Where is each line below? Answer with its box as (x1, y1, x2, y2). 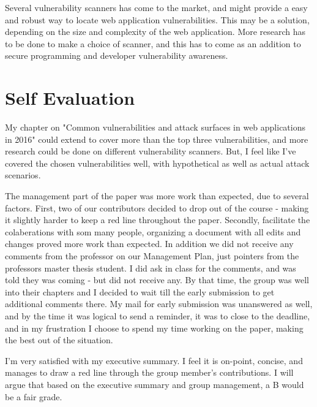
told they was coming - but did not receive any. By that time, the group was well (5, 273, 309, 286)
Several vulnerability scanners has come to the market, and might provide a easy (5, 1, 308, 13)
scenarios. (5, 169, 41, 181)
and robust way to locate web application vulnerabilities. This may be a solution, (5, 13, 310, 26)
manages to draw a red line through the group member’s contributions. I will (5, 366, 294, 379)
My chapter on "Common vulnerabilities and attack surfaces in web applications (5, 121, 306, 134)
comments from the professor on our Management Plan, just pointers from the (5, 249, 299, 262)
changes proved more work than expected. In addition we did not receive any (5, 237, 294, 250)
